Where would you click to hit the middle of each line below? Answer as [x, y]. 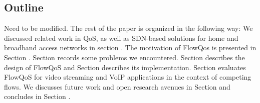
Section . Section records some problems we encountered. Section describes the [124, 57]
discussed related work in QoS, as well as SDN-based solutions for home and [121, 38]
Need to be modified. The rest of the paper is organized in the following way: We [128, 28]
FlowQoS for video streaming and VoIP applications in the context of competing [128, 77]
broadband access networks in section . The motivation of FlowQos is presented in [130, 48]
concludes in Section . [37, 96]
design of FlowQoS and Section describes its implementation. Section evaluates [125, 67]
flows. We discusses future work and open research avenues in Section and [117, 86]
